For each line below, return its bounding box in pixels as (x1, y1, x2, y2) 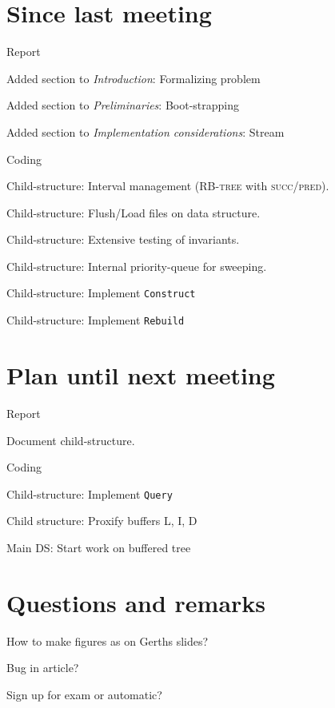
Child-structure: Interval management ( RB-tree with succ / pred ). (6, 177, 329, 194)
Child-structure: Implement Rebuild (6, 312, 185, 328)
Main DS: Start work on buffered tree (6, 539, 191, 555)
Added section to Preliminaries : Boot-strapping (6, 97, 240, 113)
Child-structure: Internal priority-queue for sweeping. (6, 257, 267, 274)
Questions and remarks (6, 586, 266, 619)
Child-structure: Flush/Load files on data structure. (6, 204, 261, 221)
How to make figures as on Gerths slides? (6, 632, 209, 649)
